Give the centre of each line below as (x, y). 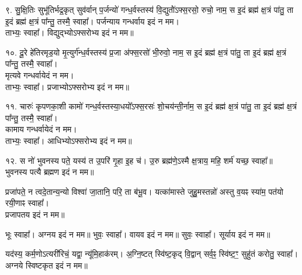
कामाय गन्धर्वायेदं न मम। (41, 129)
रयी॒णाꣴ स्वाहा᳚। (27, 203)
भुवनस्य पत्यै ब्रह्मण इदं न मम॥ (50, 172)
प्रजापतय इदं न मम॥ (35, 214)
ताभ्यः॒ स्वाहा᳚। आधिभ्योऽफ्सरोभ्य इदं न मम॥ (69, 140)
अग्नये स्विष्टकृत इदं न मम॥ (46, 265)
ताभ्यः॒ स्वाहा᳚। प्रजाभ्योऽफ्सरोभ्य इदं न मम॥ (67, 86)
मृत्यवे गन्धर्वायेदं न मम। (40, 75)
